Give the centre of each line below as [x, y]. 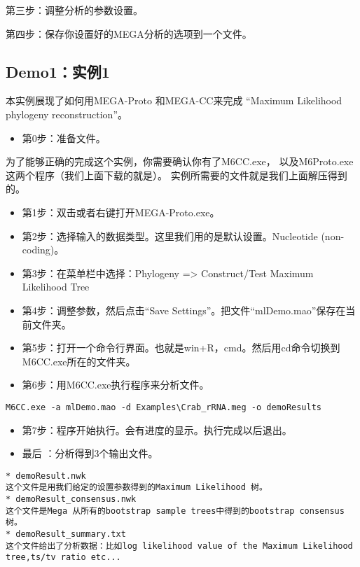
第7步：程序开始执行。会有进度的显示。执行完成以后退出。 [157, 429]
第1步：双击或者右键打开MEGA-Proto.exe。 [121, 212]
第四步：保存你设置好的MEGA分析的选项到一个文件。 [129, 33]
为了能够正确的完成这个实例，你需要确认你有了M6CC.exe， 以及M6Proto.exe [180, 161]
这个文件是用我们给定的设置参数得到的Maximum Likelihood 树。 [137, 488]
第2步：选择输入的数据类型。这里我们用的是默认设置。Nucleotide [170, 236]
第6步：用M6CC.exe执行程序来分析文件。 [116, 385]
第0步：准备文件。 [64, 138]
